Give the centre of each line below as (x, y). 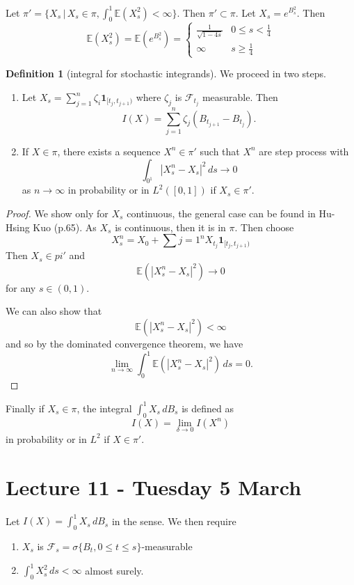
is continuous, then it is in (170, 227)
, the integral (104, 408)
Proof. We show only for (57, 213)
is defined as (208, 408)
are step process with (304, 151)
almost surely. (114, 570)
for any (21, 287)
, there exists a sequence (109, 151)
